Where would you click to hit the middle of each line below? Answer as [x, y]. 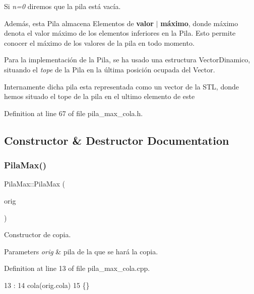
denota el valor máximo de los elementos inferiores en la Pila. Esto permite [120, 33]
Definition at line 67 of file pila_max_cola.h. [74, 113]
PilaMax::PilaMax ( [35, 184]
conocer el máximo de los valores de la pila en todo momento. [99, 42]
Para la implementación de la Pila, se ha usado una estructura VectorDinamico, [127, 60]
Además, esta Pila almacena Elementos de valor [79, 23]
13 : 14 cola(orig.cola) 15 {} [47, 285]
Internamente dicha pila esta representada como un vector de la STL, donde [121, 86]
